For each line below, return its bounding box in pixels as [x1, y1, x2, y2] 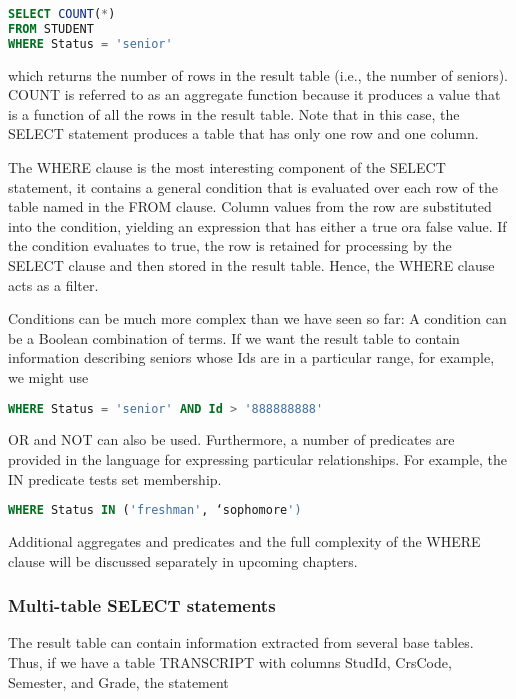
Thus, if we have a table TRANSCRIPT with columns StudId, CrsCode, [8, 652, 452, 673]
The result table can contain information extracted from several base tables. [8, 632, 474, 653]
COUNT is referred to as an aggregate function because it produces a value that [8, 84, 501, 105]
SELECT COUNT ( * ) [8, 7, 116, 21]
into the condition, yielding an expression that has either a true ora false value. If [8, 215, 507, 236]
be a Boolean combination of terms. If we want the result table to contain [8, 327, 460, 348]
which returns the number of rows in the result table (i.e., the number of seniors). [8, 64, 508, 85]
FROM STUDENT [8, 21, 94, 36]
